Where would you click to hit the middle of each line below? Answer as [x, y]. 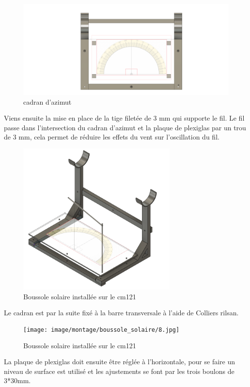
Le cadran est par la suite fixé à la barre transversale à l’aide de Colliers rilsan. [121, 313]
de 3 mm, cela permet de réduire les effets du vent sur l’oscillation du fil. [112, 137]
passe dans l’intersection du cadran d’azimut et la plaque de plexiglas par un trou [125, 127]
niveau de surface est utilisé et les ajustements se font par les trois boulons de [119, 371]
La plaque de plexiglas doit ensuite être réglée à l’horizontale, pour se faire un [120, 362]
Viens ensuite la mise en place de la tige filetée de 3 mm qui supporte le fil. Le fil [124, 118]
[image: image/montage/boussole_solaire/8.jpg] [102, 330]
